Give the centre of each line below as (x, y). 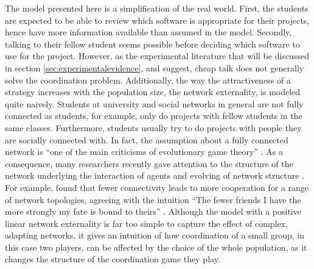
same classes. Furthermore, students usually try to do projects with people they (153, 127)
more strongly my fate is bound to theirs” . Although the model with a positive (153, 211)
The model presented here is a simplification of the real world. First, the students (157, 8)
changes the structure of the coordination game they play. (113, 259)
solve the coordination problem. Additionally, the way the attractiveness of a (148, 80)
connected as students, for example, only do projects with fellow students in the (154, 116)
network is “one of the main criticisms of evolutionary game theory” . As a (144, 152)
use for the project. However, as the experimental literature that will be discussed (157, 56)
